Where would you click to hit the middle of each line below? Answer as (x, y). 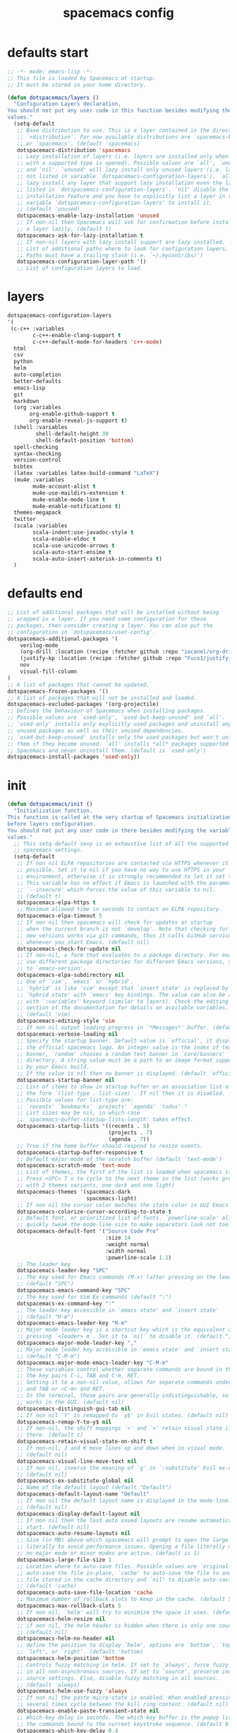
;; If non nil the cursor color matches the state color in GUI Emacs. (124, 1205)
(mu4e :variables (39, 480)
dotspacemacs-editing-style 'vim (66, 1021)
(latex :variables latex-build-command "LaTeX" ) (86, 474)
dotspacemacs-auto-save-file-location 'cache (85, 1593)
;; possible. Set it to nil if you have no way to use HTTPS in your (121, 870)
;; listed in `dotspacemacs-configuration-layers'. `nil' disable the (123, 189)
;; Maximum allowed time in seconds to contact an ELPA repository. (119, 910)
